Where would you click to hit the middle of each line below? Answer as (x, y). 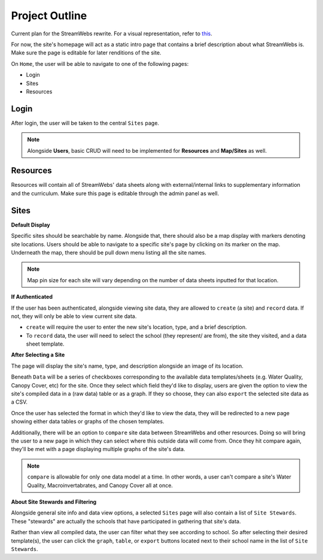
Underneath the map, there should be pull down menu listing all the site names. (109, 252)
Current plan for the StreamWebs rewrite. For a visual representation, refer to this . (112, 34)
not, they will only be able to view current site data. (74, 316)
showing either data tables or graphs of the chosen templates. (88, 422)
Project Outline (49, 16)
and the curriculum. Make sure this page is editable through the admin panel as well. (115, 193)
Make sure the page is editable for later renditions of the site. (86, 53)
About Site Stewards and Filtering (54, 502)
